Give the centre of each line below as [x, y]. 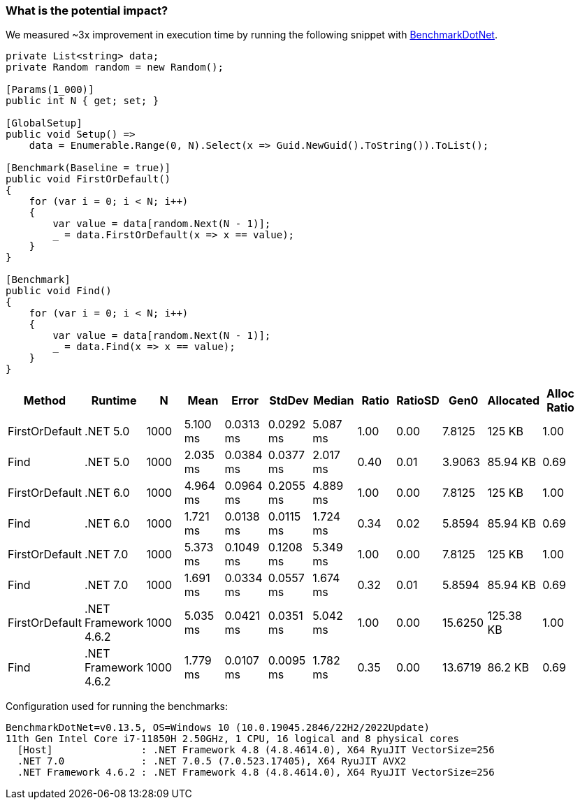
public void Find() [59, 291]
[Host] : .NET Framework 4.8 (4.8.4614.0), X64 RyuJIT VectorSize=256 [256, 750]
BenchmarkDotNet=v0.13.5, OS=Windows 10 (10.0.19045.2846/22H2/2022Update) [218, 728]
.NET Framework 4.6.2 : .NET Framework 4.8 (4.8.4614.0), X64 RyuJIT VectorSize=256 [256, 773]
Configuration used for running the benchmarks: [117, 706]
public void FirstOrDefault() [88, 179]
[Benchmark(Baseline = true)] [88, 168]
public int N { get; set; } [82, 101]
